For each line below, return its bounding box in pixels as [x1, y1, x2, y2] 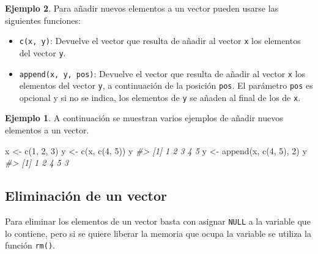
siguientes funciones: [5, 13, 81, 26]
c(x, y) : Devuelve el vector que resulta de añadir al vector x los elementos [19, 34, 301, 47]
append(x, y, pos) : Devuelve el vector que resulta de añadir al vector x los [19, 67, 306, 80]
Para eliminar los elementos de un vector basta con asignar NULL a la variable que [5, 215, 311, 228]
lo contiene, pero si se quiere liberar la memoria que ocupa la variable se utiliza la [5, 226, 311, 239]
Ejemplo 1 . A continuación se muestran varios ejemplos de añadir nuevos [5, 111, 283, 124]
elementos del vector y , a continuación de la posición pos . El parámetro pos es [19, 79, 313, 92]
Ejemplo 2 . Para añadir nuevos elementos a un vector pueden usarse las [5, 2, 279, 14]
